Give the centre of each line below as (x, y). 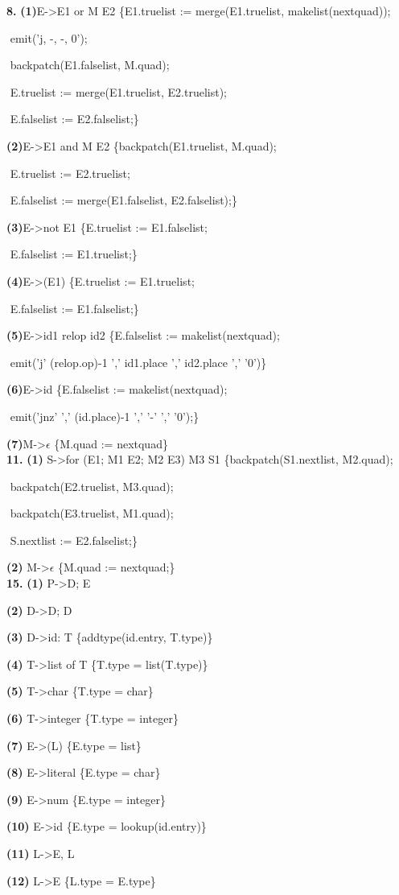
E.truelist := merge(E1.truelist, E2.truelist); (119, 91)
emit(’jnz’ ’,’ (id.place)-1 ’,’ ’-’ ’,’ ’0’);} (105, 416)
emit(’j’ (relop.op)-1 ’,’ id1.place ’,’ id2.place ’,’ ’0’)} (138, 362)
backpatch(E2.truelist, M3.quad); (92, 486)
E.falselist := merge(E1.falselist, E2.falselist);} (123, 200)
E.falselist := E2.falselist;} (74, 119)
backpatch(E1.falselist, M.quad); (90, 65)
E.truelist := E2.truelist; (70, 173)
